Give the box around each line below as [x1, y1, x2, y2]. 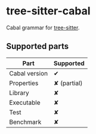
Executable [9, 98, 41, 106]
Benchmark [9, 118, 42, 126]
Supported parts [6, 41, 69, 51]
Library [9, 89, 29, 97]
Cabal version [9, 69, 48, 77]
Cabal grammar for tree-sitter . [6, 24, 80, 31]
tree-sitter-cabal [6, 4, 91, 18]
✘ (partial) [53, 79, 83, 87]
